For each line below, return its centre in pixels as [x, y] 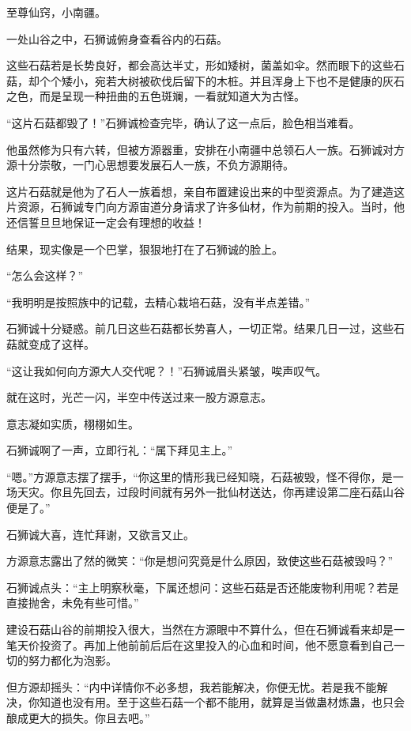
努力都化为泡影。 [72, 660]
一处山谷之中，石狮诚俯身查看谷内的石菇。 [117, 38]
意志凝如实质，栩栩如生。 [73, 423]
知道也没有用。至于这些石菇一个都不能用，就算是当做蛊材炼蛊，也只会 [222, 702]
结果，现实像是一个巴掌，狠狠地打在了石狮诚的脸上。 [145, 249]
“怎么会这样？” [45, 275]
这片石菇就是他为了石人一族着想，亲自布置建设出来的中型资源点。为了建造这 [205, 191]
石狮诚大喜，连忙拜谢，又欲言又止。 [100, 534]
